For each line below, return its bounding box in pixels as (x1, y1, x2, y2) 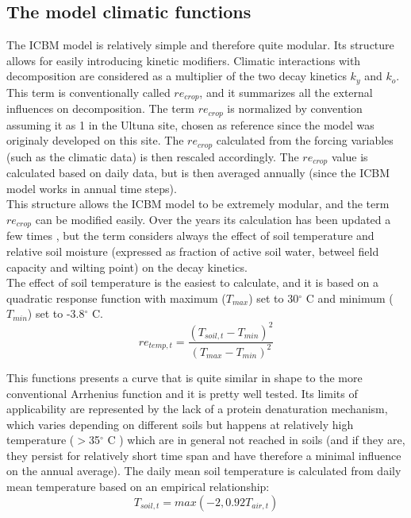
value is (331, 148, 368, 164)
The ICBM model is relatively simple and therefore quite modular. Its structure (6, 37, 394, 53)
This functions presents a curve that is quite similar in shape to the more (6, 369, 363, 385)
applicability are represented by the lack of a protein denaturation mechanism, (6, 400, 388, 417)
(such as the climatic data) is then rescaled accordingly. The (6, 148, 299, 164)
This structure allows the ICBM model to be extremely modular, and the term (6, 195, 390, 212)
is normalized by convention (227, 100, 363, 117)
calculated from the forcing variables (216, 132, 394, 149)
